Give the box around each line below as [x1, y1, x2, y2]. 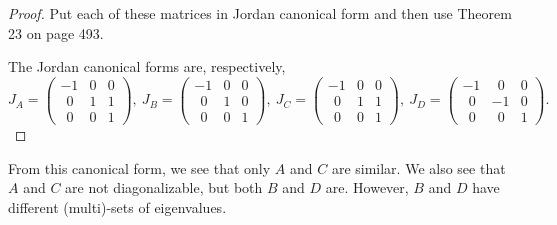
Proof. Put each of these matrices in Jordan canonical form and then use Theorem [8, 3, 512, 23]
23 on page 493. [8, 22, 104, 43]
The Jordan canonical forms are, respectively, [8, 56, 286, 77]
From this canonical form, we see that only [8, 157, 271, 178]
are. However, [325, 177, 409, 198]
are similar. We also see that [331, 157, 506, 178]
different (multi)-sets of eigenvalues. [8, 196, 227, 217]
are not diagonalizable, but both [65, 177, 263, 198]
